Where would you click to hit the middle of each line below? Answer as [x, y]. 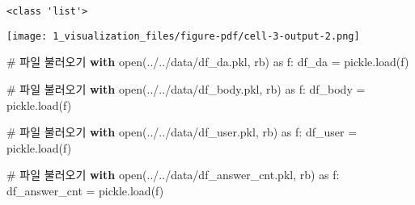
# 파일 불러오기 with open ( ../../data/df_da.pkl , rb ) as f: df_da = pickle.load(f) [208, 62]
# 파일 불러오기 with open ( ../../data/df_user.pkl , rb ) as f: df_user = [182, 132]
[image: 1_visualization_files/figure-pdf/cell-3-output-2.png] [183, 36]
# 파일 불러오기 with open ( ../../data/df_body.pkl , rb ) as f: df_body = [186, 88]
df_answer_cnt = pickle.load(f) [85, 190]
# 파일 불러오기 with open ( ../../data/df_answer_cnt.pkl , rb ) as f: [173, 175]
